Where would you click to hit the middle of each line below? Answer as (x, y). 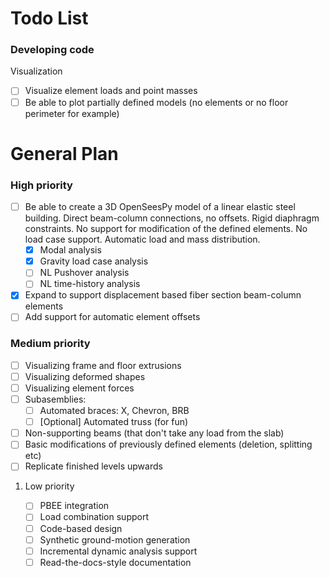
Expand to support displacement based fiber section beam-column (163, 295)
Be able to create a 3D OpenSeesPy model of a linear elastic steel (160, 207)
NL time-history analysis (90, 284)
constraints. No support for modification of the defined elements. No (166, 229)
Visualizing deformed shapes (85, 376)
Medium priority (50, 344)
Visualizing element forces (79, 388)
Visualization (36, 71)
